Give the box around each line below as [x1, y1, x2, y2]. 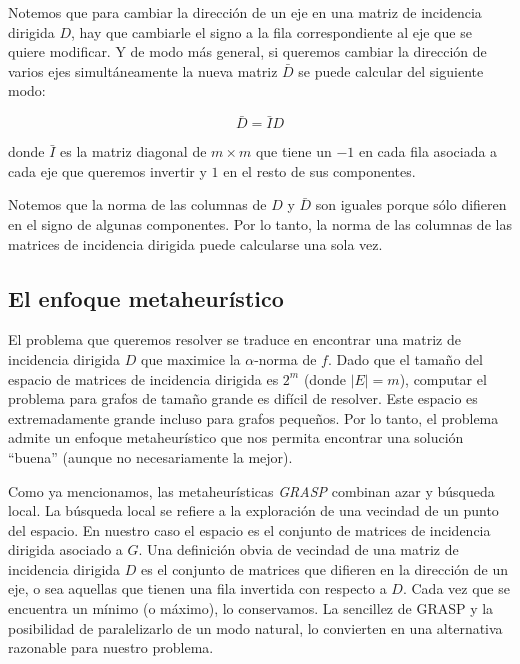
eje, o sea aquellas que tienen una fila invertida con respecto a [8, 578, 387, 599]
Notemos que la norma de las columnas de [8, 194, 267, 215]
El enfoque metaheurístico [8, 282, 284, 313]
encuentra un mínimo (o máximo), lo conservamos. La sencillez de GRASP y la [8, 598, 494, 619]
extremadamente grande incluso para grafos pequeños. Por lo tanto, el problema [8, 407, 499, 428]
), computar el [399, 368, 487, 389]
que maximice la [140, 348, 241, 369]
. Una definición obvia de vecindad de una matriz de [138, 539, 459, 560]
